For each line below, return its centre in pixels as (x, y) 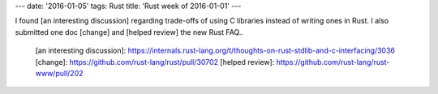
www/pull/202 (60, 73)
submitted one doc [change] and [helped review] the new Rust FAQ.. (129, 32)
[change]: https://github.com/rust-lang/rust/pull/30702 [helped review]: (155, 62)
